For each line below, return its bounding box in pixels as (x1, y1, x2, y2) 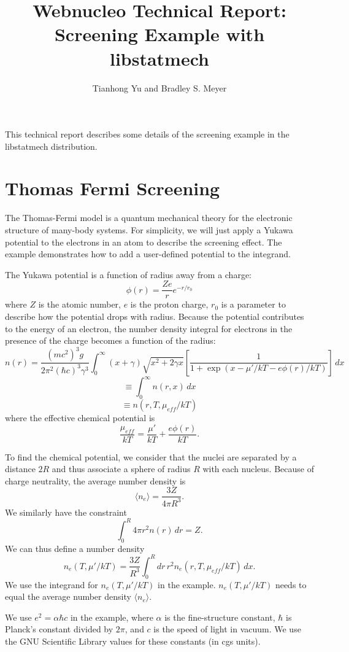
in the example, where (70, 610, 153, 623)
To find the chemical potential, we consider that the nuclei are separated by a (5, 450, 297, 463)
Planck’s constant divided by (5, 623, 113, 635)
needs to (275, 578, 307, 591)
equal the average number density (5, 590, 131, 603)
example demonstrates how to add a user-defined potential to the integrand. (5, 247, 291, 260)
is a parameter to (221, 298, 286, 311)
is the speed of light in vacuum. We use (153, 623, 301, 635)
